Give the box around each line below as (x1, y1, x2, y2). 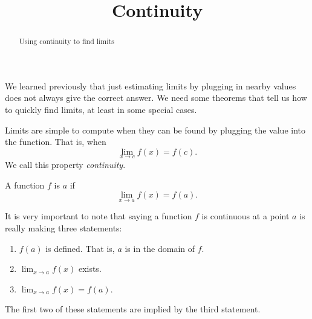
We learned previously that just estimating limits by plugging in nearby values (5, 79, 296, 92)
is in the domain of (125, 242, 195, 254)
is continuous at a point (201, 210, 290, 222)
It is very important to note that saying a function (5, 210, 192, 222)
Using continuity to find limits (19, 36, 114, 47)
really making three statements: (5, 222, 122, 234)
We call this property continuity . (5, 158, 126, 171)
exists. (78, 262, 102, 275)
